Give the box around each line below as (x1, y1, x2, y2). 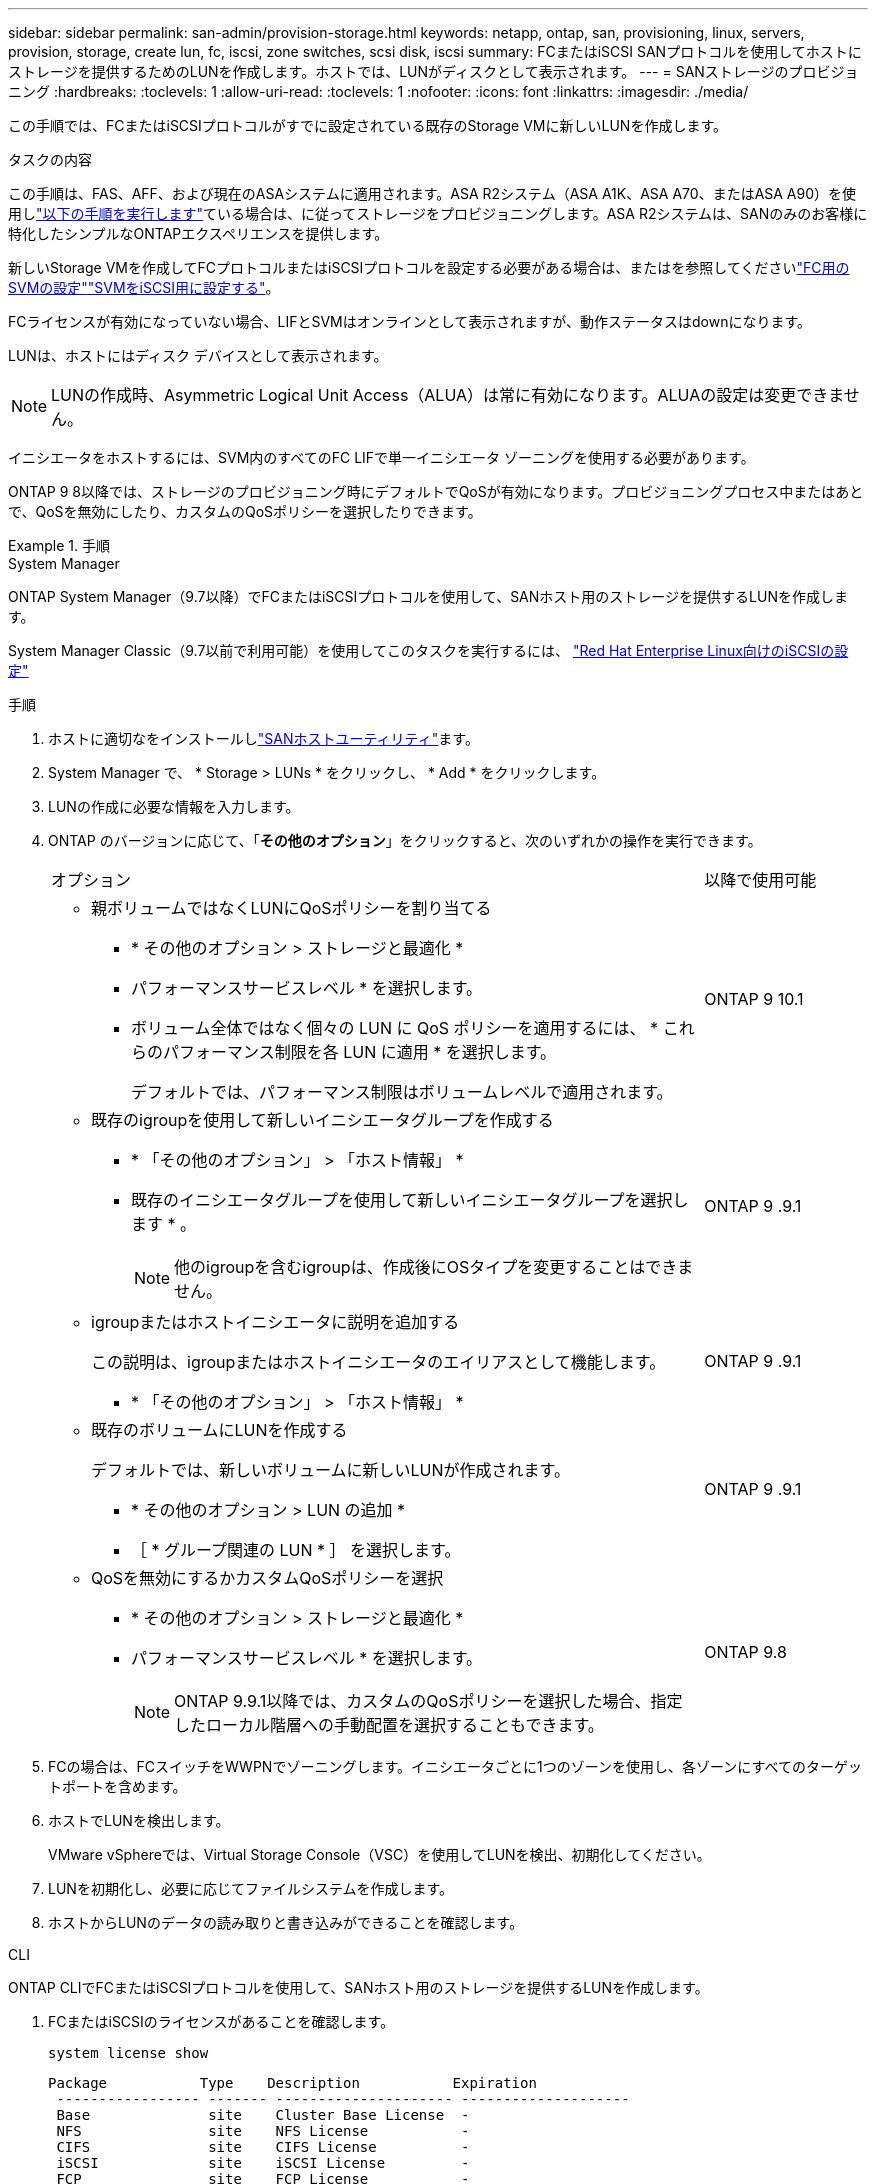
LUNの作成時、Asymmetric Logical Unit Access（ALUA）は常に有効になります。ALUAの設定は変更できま (51, 385, 844, 405)
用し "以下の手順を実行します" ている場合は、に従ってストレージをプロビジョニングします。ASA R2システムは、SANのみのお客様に (8, 205, 868, 222)
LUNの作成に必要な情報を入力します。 (48, 798, 300, 815)
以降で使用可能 (704, 870, 817, 890)
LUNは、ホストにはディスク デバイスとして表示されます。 (8, 347, 388, 364)
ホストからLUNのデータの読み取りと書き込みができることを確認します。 (48, 1914, 524, 1931)
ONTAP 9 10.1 (704, 989, 804, 1009)
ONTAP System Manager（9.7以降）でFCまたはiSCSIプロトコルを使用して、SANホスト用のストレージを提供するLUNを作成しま (8, 588, 848, 605)
